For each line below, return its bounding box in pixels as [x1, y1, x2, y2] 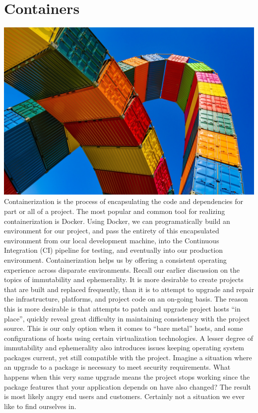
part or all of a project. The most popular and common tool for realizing [4, 206, 225, 216]
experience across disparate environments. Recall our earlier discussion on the [4, 264, 240, 275]
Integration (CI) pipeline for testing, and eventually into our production [4, 245, 223, 255]
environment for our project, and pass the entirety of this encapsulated [4, 225, 219, 236]
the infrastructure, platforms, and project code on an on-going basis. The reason [4, 294, 248, 304]
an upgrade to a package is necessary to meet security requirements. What [4, 362, 231, 372]
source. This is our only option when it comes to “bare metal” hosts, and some [4, 323, 243, 333]
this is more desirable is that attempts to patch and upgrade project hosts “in [4, 303, 241, 313]
